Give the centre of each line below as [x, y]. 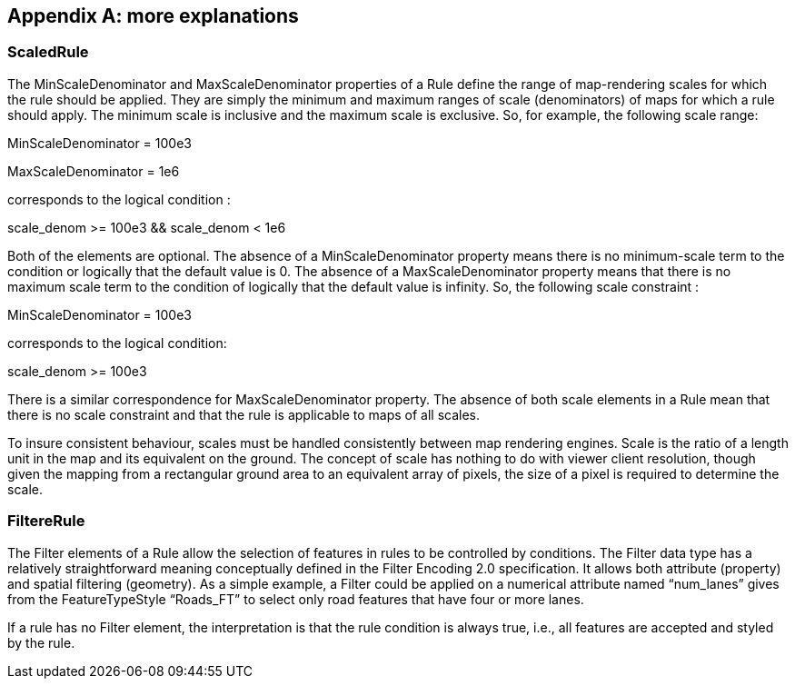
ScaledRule [48, 52]
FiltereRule [46, 521]
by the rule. [41, 642]
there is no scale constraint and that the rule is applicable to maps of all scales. [243, 414]
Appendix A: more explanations [153, 16]
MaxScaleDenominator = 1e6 [94, 171]
